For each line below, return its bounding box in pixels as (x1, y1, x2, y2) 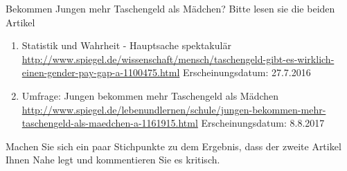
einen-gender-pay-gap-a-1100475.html (21, 65, 180, 80)
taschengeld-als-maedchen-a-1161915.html (21, 116, 198, 130)
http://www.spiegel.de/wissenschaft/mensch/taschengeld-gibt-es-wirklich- (21, 51, 335, 66)
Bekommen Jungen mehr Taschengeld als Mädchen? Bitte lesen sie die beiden (6, 1, 335, 15)
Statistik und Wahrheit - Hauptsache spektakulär (21, 38, 231, 53)
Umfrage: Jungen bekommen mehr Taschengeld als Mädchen (21, 88, 279, 102)
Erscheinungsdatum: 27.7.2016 (183, 65, 311, 80)
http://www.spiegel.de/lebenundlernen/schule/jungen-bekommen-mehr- (21, 102, 326, 116)
